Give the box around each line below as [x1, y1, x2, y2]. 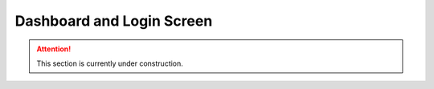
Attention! [36, 44, 72, 54]
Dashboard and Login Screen [14, 12, 213, 30]
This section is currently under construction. [36, 59, 184, 68]
